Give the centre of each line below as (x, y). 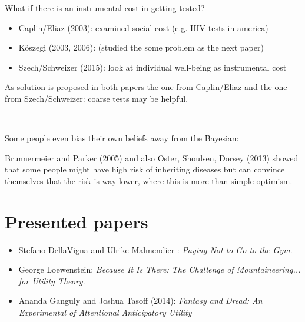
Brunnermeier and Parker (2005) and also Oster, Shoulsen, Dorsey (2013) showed (152, 157)
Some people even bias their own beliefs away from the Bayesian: (122, 138)
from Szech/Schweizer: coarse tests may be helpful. (97, 98)
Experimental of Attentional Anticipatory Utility (105, 312)
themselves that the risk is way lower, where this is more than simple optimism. (149, 180)
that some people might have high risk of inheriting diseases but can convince (145, 169)
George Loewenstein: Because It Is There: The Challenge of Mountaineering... (160, 269)
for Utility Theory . (52, 280)
